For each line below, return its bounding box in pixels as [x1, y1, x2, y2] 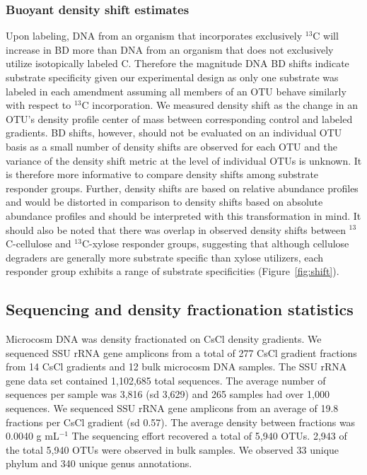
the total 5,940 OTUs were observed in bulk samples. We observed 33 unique [6, 442, 339, 457]
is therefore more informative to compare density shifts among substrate [6, 167, 319, 182]
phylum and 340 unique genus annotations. [6, 456, 192, 471]
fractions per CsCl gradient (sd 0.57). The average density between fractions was [6, 414, 356, 429]
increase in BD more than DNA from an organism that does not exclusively [6, 42, 334, 57]
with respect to [6, 98, 71, 112]
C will [313, 28, 339, 43]
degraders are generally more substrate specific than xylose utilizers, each [6, 250, 324, 264]
